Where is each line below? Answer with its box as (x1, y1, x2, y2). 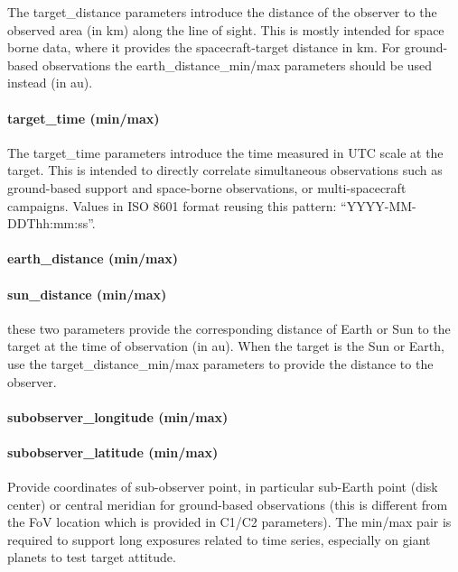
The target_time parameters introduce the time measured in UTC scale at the (7, 143, 444, 161)
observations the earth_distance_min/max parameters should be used (42, 55, 433, 74)
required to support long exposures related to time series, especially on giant (7, 530, 431, 549)
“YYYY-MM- (341, 196, 416, 215)
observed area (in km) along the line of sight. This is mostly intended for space (7, 20, 444, 39)
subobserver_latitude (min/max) (7, 442, 219, 461)
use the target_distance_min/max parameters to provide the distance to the (7, 354, 434, 373)
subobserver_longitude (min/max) (7, 407, 229, 426)
